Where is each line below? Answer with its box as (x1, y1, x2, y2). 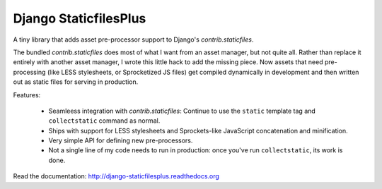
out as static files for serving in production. (13, 78, 139, 86)
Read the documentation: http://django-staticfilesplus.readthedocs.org (13, 172, 219, 181)
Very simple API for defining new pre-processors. (48, 136, 193, 145)
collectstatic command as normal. (48, 116, 161, 125)
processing (13, 68, 46, 76)
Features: (13, 90, 41, 99)
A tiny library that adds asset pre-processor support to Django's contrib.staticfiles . (13, 35, 254, 44)
